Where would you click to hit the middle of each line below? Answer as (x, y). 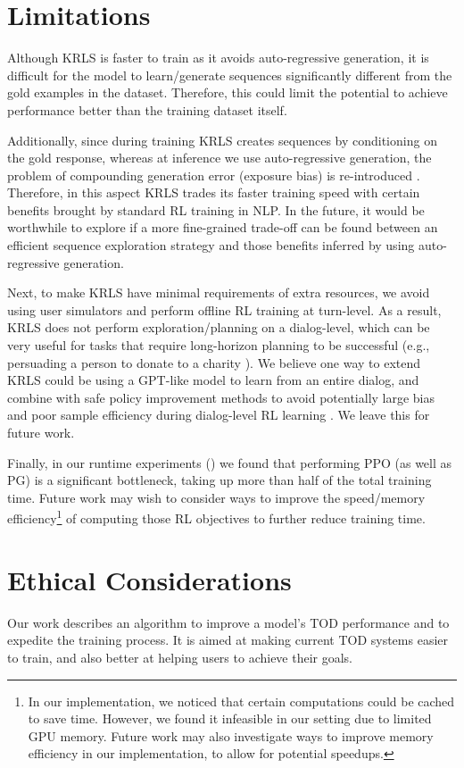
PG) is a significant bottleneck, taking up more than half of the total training (220, 480)
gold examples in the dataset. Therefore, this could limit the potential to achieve (228, 92)
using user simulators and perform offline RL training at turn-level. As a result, (224, 309)
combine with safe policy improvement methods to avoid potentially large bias (221, 397)
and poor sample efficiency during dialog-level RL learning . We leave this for (219, 415)
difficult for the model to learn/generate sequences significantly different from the (230, 75)
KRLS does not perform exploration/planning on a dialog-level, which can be (219, 327)
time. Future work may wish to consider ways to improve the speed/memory (216, 497)
